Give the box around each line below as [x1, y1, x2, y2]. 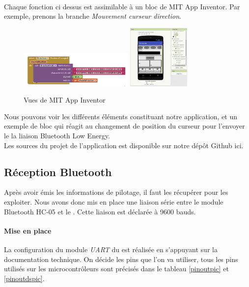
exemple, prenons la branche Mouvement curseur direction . [4, 11, 181, 21]
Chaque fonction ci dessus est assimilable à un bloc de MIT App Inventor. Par [4, 1, 240, 11]
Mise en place [4, 225, 52, 235]
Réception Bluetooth [4, 164, 112, 179]
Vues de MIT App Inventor [24, 95, 106, 105]
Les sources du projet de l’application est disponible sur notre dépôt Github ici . [4, 140, 244, 150]
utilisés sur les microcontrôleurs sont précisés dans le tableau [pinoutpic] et [4, 263, 229, 274]
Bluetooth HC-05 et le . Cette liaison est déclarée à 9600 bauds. [4, 206, 196, 216]
